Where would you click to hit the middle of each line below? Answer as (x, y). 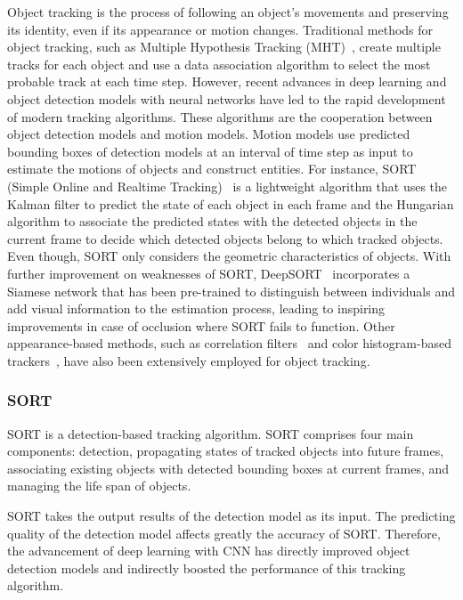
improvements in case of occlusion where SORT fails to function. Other (201, 325)
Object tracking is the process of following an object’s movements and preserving (228, 12)
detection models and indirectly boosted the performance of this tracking (207, 568)
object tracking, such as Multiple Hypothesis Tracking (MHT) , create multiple (224, 47)
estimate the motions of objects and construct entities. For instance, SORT (212, 169)
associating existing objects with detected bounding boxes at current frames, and (228, 468)
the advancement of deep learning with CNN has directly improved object (209, 551)
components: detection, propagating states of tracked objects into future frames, (226, 451)
